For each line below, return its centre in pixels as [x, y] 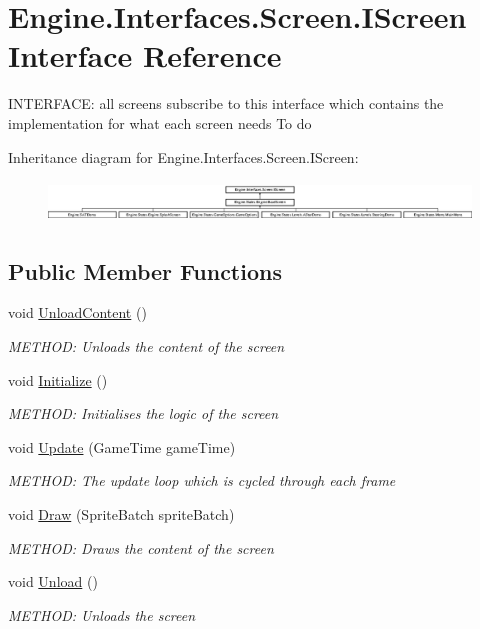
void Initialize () [58, 379]
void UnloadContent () [77, 312]
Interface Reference [145, 55]
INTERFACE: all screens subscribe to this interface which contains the [226, 103]
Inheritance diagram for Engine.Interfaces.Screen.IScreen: [183, 156]
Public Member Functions [145, 270]
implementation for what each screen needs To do [160, 122]
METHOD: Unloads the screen [102, 614]
